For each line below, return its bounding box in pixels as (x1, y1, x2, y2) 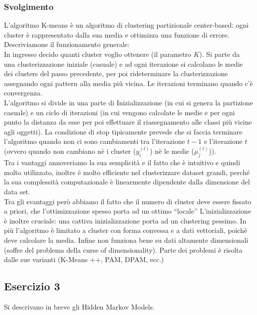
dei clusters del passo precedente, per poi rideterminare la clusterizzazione (4, 68, 228, 79)
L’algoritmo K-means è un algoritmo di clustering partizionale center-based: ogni (4, 20, 249, 30)
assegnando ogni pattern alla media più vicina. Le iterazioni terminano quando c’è (4, 78, 253, 88)
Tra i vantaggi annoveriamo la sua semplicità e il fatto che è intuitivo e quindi (4, 157, 240, 168)
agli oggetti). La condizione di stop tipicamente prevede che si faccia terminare (4, 126, 243, 136)
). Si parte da (199, 49, 240, 59)
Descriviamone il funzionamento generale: (4, 39, 129, 49)
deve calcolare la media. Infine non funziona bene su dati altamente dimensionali (4, 234, 249, 245)
